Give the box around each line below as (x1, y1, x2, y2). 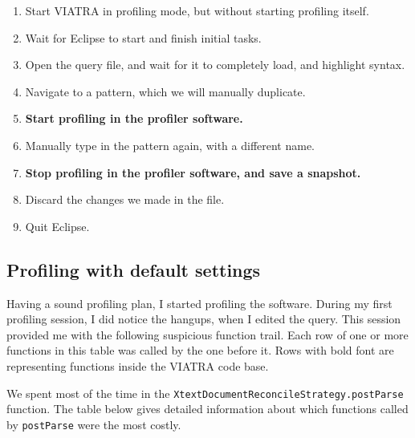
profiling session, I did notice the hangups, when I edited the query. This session (6, 310, 401, 327)
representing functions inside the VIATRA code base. (6, 357, 269, 374)
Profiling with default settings (6, 257, 261, 282)
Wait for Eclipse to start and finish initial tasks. (25, 29, 262, 46)
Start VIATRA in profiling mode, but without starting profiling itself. (25, 2, 369, 18)
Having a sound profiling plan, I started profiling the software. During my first (6, 294, 393, 311)
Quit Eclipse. (25, 217, 90, 234)
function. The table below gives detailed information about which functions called (6, 400, 409, 417)
